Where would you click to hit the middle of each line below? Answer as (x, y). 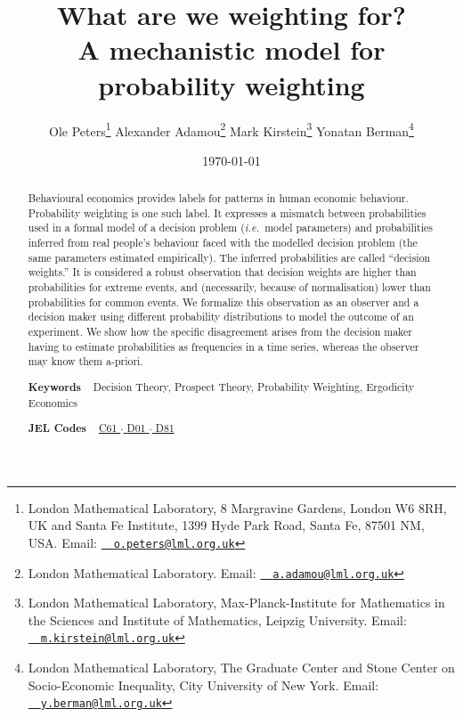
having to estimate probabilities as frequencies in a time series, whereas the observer (223, 346)
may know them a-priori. (85, 361)
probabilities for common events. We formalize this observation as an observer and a (223, 301)
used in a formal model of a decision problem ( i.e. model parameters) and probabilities (230, 228)
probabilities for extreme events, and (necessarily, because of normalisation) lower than (229, 287)
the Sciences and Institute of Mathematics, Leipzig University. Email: (217, 619)
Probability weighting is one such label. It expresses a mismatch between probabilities (227, 212)
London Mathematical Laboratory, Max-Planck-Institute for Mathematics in (236, 603)
